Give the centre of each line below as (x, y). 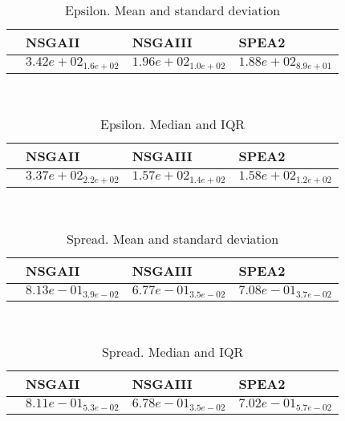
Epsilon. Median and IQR (172, 124)
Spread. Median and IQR (172, 352)
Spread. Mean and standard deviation (172, 238)
